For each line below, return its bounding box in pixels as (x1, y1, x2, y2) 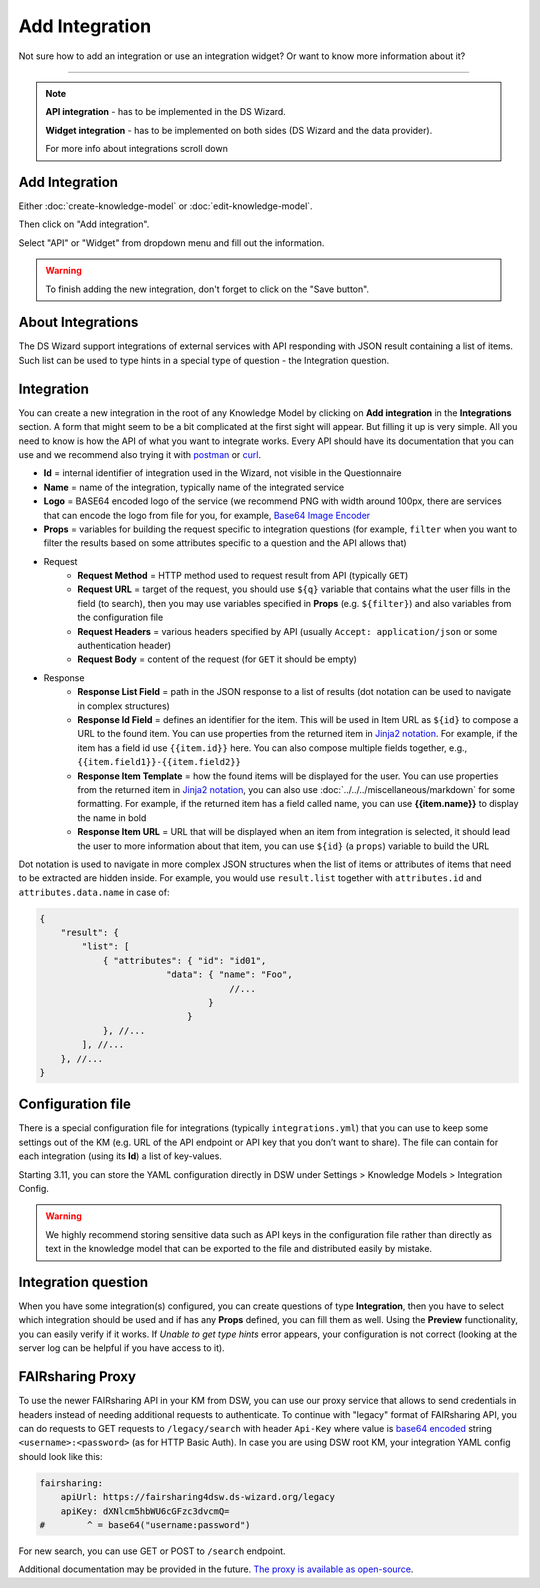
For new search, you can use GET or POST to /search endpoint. (18, 1545, 286, 1557)
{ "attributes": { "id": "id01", (102, 955, 267, 966)
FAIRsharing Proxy (18, 1368, 137, 1385)
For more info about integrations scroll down (45, 143, 229, 155)
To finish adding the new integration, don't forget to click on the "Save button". (45, 283, 370, 295)
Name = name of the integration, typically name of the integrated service (43, 481, 345, 493)
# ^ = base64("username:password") (39, 1519, 251, 1530)
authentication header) (77, 640, 172, 652)
